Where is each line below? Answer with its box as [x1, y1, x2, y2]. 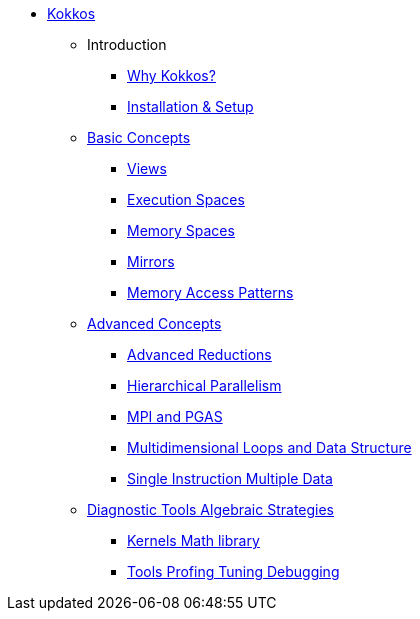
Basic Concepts [87, 129, 191, 146]
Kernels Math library [127, 532, 260, 549]
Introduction [87, 36, 167, 53]
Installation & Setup [127, 98, 254, 115]
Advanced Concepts [87, 315, 222, 332]
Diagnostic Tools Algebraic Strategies [87, 501, 335, 518]
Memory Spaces [127, 222, 235, 239]
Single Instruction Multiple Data [127, 470, 333, 487]
